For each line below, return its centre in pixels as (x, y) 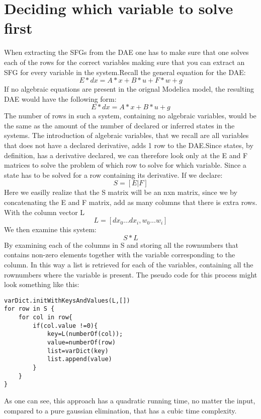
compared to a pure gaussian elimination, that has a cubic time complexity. (120, 410)
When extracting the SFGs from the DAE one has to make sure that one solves (126, 52)
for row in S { (29, 309)
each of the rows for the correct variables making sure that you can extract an (124, 62)
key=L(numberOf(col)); (85, 334)
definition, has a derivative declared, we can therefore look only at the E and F (126, 155)
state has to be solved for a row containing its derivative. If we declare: (113, 174)
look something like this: (42, 284)
